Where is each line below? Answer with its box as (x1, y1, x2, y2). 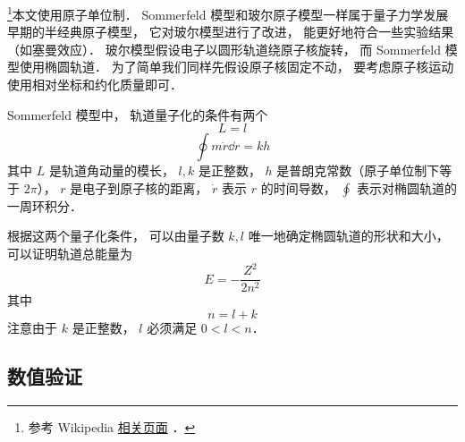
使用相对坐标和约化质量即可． (7, 75, 182, 94)
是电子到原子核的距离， (70, 178, 208, 197)
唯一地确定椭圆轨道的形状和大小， (248, 226, 449, 245)
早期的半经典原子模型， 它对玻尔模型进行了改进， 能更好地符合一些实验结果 (7, 22, 454, 41)
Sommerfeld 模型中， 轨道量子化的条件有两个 (7, 105, 268, 123)
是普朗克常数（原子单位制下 (276, 161, 440, 180)
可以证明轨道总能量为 (7, 244, 132, 262)
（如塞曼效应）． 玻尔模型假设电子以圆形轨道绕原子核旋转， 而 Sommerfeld (7, 39, 441, 58)
